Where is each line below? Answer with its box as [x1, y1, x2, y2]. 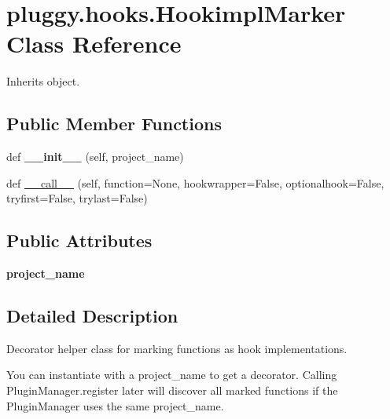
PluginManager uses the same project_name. [6, 397, 224, 414]
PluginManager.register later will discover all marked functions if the [6, 382, 338, 399]
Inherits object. [6, 73, 80, 89]
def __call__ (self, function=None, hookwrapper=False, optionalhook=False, [6, 174, 384, 191]
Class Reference [6, 27, 182, 60]
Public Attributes [6, 228, 153, 253]
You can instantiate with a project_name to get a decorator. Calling [6, 366, 337, 383]
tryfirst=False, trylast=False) [6, 190, 148, 206]
